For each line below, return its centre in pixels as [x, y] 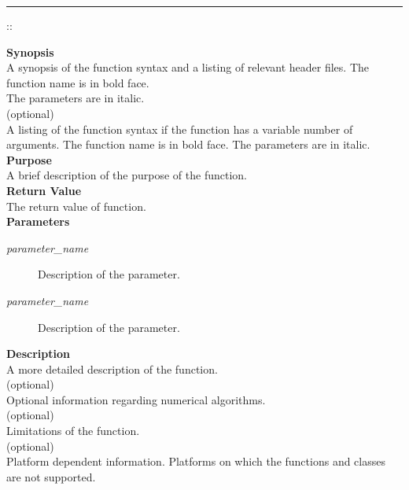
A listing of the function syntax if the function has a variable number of [180, 129]
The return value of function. [76, 206]
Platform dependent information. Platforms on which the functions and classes [196, 461]
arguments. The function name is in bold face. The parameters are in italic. [188, 144]
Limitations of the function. [73, 431]
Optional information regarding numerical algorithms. [136, 399]
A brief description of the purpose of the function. [127, 175]
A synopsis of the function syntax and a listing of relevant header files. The [188, 67]
